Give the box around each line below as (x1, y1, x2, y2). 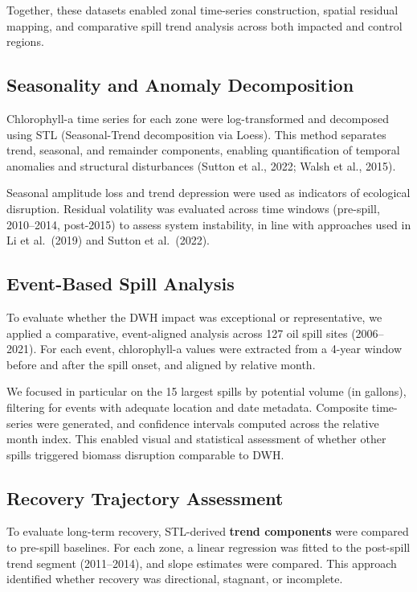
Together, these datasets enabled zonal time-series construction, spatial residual (6, 2, 399, 18)
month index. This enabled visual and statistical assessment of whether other (6, 430, 386, 447)
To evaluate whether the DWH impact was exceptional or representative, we (6, 308, 382, 325)
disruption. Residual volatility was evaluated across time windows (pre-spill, (6, 199, 380, 216)
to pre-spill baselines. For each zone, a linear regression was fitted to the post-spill (6, 539, 411, 556)
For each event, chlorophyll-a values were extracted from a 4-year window (39, 340, 403, 357)
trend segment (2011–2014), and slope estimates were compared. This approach (6, 554, 397, 571)
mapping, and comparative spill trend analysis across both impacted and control (6, 17, 403, 34)
